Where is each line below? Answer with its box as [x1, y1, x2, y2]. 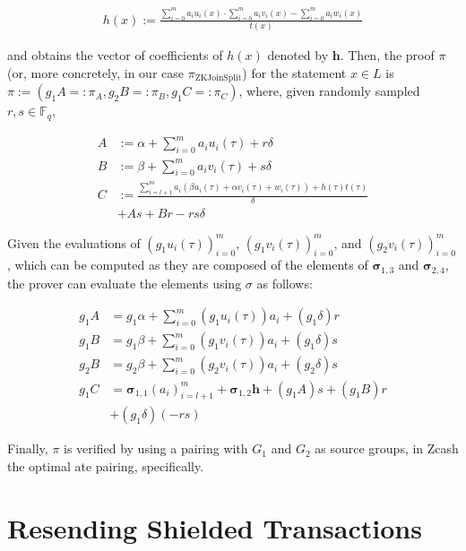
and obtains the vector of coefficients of [7, 46, 223, 65]
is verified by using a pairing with [64, 439, 248, 458]
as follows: [256, 273, 313, 292]
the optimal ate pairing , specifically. [7, 456, 204, 475]
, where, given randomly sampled [238, 82, 420, 100]
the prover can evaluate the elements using [7, 273, 242, 292]
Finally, [7, 439, 48, 458]
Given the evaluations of [7, 233, 141, 252]
